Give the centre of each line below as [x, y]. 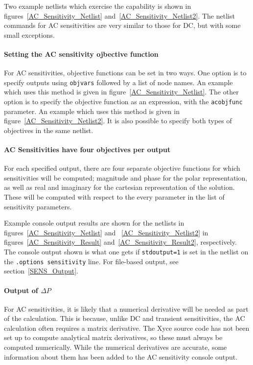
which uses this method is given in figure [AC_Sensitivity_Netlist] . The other [121, 92]
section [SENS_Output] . [41, 271]
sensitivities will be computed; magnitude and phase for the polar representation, [126, 177]
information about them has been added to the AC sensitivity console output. [121, 356]
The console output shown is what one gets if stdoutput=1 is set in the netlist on [126, 251]
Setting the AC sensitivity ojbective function [81, 54]
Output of [21, 290]
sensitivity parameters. [38, 206]
